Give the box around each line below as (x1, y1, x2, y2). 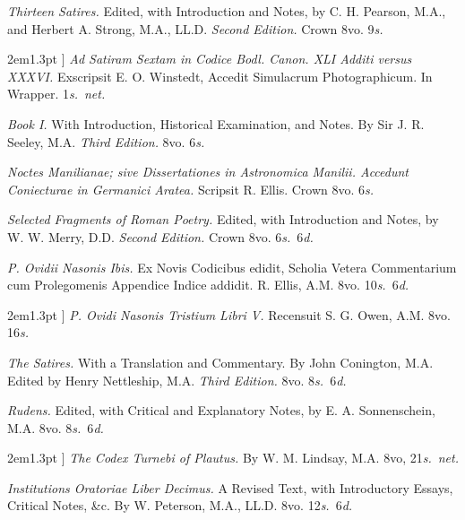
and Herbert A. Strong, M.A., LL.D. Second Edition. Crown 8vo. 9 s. (7, 19, 383, 38)
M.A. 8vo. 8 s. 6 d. (7, 418, 104, 437)
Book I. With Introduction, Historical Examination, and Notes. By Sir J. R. (7, 114, 425, 133)
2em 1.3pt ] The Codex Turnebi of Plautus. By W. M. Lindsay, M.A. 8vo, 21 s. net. (7, 448, 459, 467)
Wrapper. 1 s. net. (7, 84, 106, 103)
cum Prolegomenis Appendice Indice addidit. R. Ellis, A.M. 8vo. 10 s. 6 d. (7, 275, 409, 294)
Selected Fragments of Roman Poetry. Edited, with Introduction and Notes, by (7, 210, 439, 229)
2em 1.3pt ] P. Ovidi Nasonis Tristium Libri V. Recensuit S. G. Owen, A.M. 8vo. (7, 305, 451, 324)
